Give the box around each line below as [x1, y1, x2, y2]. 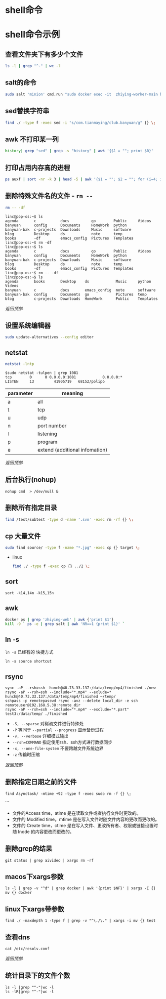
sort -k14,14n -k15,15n [5, 590, 54, 595]
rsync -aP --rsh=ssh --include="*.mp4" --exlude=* [5, 690, 112, 695]
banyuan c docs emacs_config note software [5, 288, 156, 292]
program [38, 438, 58, 445]
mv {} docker [5, 890, 32, 895]
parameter [7, 390, 33, 397]
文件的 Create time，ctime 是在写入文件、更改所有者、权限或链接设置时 [12, 822, 158, 828]
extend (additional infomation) [38, 446, 108, 453]
